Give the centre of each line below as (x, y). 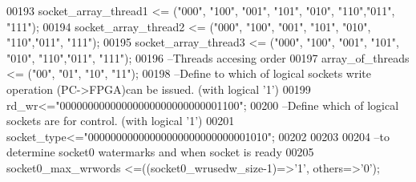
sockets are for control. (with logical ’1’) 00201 (121, 121)
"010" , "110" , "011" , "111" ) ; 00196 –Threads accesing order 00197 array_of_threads (208, 57)
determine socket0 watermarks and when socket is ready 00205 (160, 152)
